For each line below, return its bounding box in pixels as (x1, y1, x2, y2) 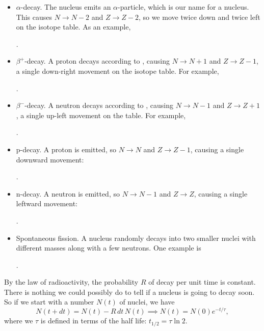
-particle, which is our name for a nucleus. (118, 2, 249, 12)
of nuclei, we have (119, 296, 175, 307)
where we (4, 315, 33, 326)
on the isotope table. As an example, (16, 21, 131, 32)
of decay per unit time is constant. (148, 277, 256, 287)
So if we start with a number (4, 296, 94, 307)
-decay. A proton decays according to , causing (24, 56, 170, 66)
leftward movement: (16, 198, 77, 209)
